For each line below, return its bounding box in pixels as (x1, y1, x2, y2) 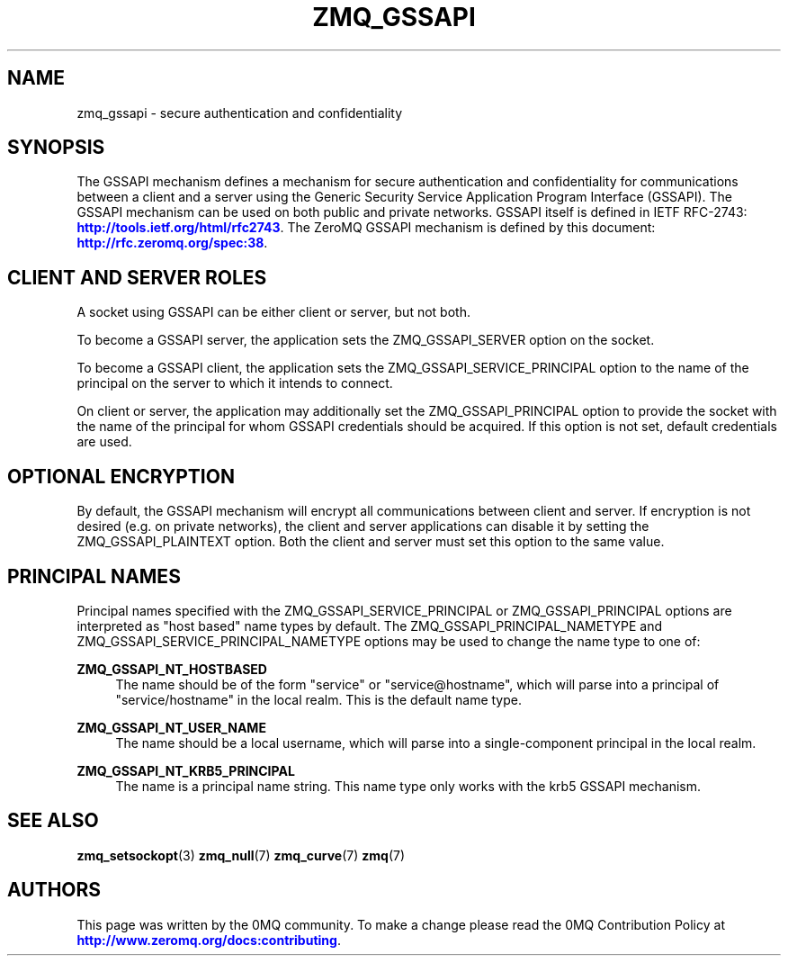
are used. (76, 434, 132, 450)
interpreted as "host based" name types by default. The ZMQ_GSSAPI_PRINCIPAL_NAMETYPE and (76, 617, 662, 634)
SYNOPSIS (7, 136, 105, 159)
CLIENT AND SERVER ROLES (7, 265, 267, 289)
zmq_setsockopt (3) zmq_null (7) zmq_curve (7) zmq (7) (76, 847, 406, 863)
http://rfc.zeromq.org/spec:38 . (76, 235, 268, 251)
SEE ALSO (7, 809, 99, 832)
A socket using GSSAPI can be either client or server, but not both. (76, 304, 470, 320)
